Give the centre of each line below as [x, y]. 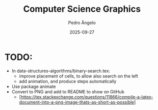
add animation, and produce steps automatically [68, 81]
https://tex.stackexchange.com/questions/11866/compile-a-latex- [87, 97]
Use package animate [34, 86]
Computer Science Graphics [82, 9]
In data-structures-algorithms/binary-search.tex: [61, 71]
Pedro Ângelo [82, 23]
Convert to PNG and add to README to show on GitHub [68, 91]
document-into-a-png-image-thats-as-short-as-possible [77, 102]
